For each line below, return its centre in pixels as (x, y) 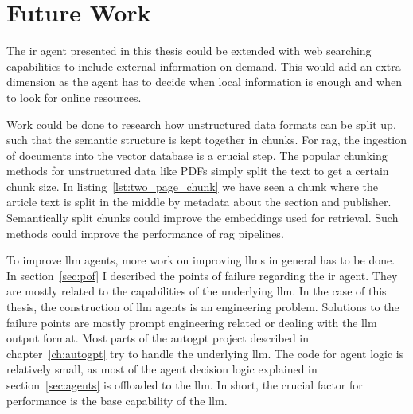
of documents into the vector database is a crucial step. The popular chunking (197, 155)
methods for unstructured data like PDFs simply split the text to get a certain (198, 171)
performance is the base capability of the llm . (117, 400)
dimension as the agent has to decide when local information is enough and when (204, 82)
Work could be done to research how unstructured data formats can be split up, (201, 124)
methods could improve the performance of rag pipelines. (145, 233)
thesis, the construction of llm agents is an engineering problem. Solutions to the (203, 307)
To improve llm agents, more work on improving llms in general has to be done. (201, 260)
